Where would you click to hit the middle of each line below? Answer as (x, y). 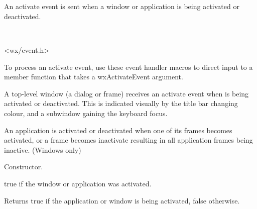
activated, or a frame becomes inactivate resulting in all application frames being (128, 140)
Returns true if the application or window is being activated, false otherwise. (122, 200)
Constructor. (24, 167)
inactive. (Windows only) (43, 149)
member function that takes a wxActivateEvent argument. (94, 77)
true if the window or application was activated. (78, 183)
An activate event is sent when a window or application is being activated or (122, 6)
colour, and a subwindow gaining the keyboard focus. (86, 113)
